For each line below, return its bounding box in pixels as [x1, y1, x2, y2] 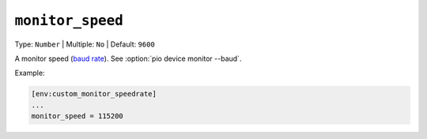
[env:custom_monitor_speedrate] [31, 89, 157, 99]
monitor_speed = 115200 [31, 111, 124, 121]
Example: [14, 68, 45, 78]
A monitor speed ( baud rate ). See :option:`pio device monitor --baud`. [14, 54, 242, 63]
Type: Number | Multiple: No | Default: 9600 [14, 39, 156, 49]
